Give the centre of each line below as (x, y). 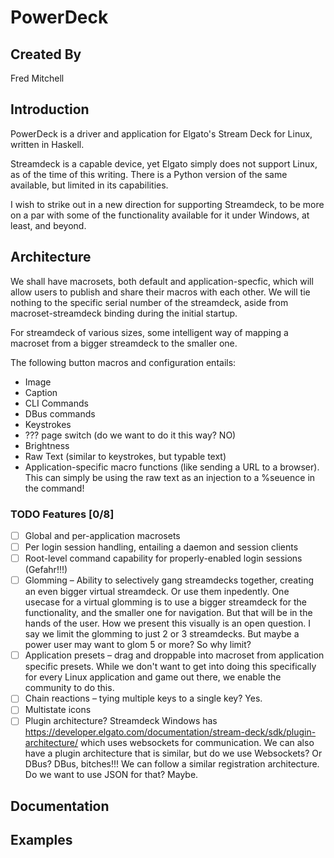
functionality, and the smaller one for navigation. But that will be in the (168, 613)
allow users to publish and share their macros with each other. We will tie (160, 292)
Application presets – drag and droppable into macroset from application (174, 655)
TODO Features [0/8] (62, 514)
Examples (41, 840)
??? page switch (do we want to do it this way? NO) (130, 435)
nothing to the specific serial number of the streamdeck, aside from (149, 302)
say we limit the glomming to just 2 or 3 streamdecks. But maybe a (162, 634)
